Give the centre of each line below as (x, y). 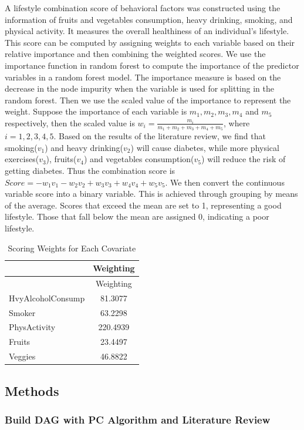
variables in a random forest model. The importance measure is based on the (143, 77)
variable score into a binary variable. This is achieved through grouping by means (151, 194)
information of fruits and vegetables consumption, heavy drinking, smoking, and (149, 19)
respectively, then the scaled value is (70, 122)
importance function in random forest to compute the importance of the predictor (152, 65)
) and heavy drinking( (84, 147)
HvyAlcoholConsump (47, 298)
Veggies (22, 356)
